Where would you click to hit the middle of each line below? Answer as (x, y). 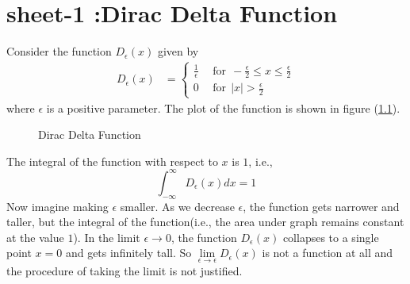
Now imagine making (57, 206)
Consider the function (59, 51)
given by (178, 51)
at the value (35, 237)
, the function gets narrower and (321, 206)
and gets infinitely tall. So (128, 253)
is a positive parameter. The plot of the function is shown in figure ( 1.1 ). (223, 107)
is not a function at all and (328, 253)
